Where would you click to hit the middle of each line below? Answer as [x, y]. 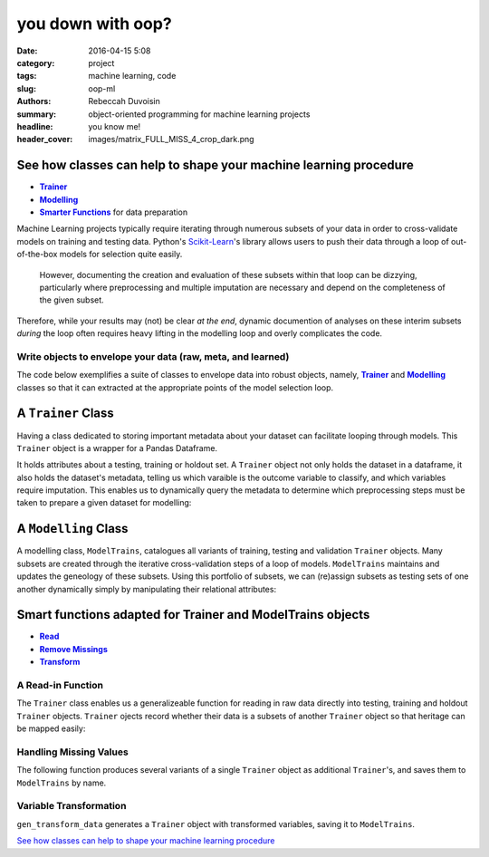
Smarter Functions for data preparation [114, 212]
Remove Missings [73, 649]
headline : [35, 126]
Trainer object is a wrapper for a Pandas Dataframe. [117, 448]
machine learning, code [132, 76]
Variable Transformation [72, 806]
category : [36, 63]
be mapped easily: [51, 728]
